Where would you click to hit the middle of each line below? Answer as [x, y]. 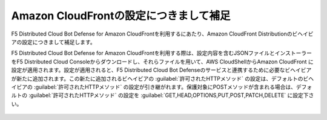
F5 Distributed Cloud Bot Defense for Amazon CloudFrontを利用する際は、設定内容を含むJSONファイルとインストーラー [161, 53]
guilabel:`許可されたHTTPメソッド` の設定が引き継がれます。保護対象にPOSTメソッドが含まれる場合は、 [166, 87]
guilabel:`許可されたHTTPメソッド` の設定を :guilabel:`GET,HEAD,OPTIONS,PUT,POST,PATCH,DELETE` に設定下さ [172, 95]
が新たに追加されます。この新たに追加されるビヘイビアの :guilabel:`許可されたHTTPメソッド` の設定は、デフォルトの [157, 78]
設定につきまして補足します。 [59, 42]
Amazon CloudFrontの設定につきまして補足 [121, 16]
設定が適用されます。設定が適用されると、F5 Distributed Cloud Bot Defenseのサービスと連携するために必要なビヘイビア [161, 70]
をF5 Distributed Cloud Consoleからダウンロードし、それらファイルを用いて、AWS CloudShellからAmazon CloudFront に [163, 62]
